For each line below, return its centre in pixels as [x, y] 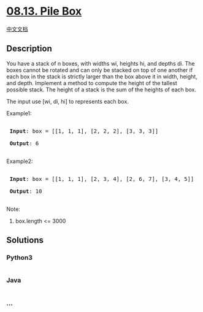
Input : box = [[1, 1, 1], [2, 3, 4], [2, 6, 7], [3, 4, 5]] [102, 179]
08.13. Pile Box [44, 11]
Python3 [19, 257]
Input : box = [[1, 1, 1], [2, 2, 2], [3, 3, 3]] [84, 131]
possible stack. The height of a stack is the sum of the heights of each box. [101, 89]
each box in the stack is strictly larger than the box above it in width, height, [102, 76]
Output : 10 [26, 191]
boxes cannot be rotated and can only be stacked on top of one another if [100, 70]
